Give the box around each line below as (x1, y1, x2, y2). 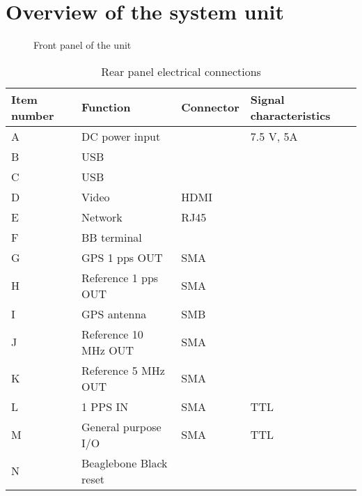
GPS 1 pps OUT (81, 249, 163, 265)
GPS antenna (81, 305, 147, 322)
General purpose (81, 418, 162, 435)
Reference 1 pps (81, 269, 159, 286)
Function (81, 99, 131, 116)
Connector (181, 99, 239, 116)
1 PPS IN (81, 398, 129, 414)
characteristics (250, 107, 331, 123)
